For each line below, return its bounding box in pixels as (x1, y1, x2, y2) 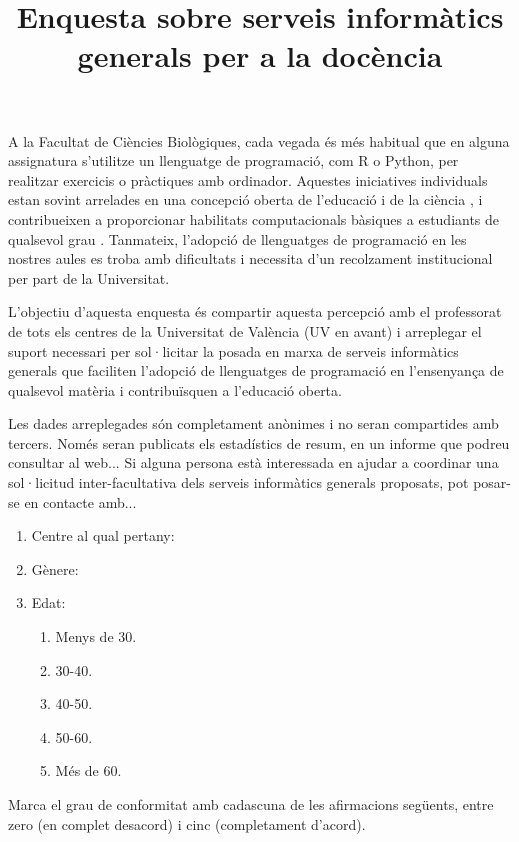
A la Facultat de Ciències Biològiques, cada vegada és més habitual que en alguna (8, 130, 510, 151)
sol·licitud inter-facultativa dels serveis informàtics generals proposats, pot (8, 472, 469, 493)
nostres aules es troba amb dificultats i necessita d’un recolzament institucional (8, 248, 493, 269)
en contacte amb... (24, 491, 137, 512)
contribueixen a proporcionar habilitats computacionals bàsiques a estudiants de (8, 208, 500, 229)
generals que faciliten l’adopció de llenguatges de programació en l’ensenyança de (8, 360, 504, 381)
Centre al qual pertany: (31, 525, 175, 546)
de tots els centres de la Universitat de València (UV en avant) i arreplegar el (8, 320, 482, 341)
